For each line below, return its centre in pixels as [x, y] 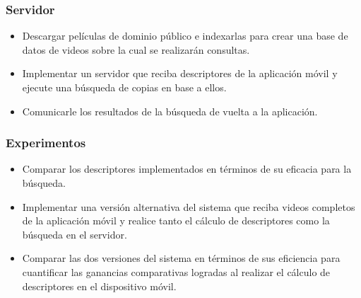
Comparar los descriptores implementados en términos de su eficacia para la [187, 169]
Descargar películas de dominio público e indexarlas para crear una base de [185, 36]
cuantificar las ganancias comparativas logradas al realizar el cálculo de [176, 271]
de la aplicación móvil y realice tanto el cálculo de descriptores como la [176, 220]
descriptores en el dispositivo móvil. [99, 286]
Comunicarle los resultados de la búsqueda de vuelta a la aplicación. [170, 111]
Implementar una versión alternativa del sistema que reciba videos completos [189, 206]
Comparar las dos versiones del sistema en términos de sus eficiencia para [181, 258]
